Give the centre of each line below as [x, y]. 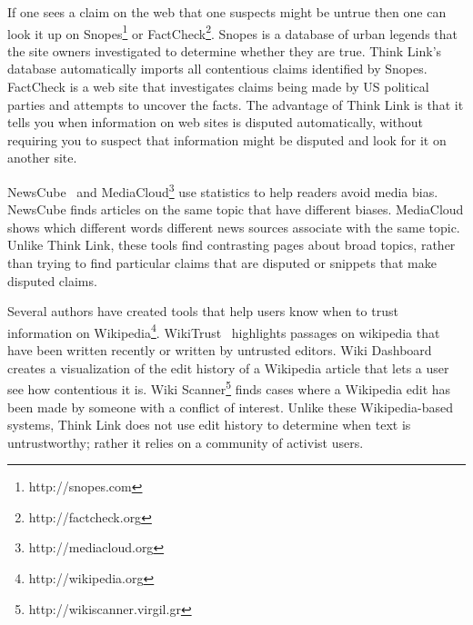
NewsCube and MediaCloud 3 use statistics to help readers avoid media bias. [223, 190]
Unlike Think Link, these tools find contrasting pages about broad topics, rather [231, 245]
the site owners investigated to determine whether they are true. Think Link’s [225, 50]
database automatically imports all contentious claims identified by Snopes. [217, 69]
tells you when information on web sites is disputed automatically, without [216, 122]
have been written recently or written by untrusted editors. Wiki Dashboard [220, 350]
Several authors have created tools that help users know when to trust [203, 311]
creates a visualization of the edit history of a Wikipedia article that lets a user [228, 367]
